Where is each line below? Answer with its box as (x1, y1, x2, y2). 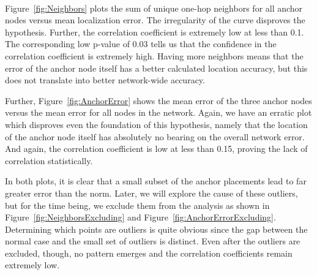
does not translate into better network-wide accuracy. (5, 73, 205, 86)
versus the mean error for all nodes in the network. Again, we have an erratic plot (5, 106, 312, 119)
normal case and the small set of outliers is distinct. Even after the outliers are (5, 235, 300, 247)
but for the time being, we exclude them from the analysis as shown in (5, 198, 270, 211)
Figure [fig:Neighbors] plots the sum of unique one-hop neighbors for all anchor (5, 1, 303, 14)
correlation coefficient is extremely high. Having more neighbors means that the (5, 49, 304, 62)
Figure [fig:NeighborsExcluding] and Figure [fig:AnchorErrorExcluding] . (5, 211, 276, 224)
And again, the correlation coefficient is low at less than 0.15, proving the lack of (5, 142, 308, 155)
